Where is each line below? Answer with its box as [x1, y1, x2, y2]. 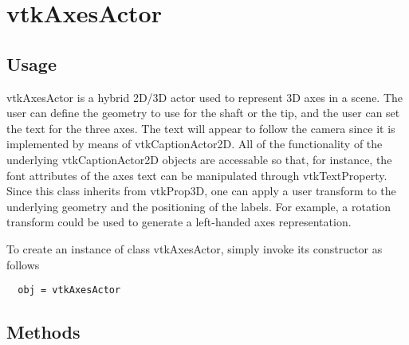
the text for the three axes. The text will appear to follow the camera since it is [6, 120, 395, 136]
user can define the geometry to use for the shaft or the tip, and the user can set [6, 104, 400, 121]
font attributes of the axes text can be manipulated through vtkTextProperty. [6, 167, 387, 183]
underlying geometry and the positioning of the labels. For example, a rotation [6, 198, 391, 214]
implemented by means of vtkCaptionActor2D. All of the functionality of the [6, 135, 383, 152]
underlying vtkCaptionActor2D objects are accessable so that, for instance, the [6, 151, 392, 167]
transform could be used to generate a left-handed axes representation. [6, 214, 352, 230]
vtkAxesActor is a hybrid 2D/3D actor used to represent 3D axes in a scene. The [6, 88, 403, 105]
